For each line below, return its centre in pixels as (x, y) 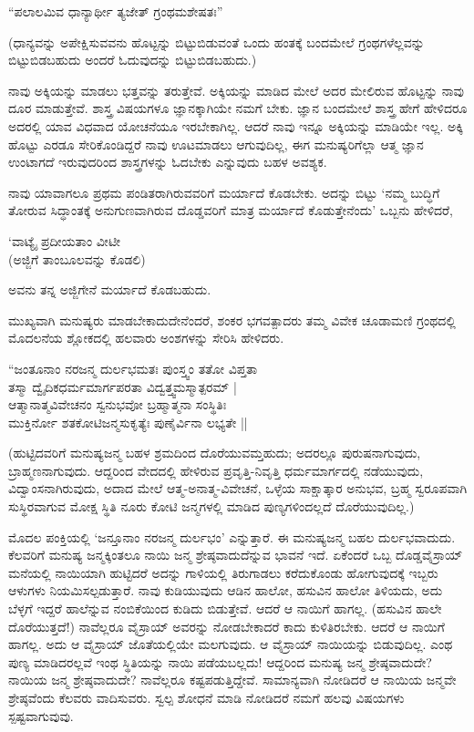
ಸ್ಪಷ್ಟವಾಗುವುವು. (41, 715)
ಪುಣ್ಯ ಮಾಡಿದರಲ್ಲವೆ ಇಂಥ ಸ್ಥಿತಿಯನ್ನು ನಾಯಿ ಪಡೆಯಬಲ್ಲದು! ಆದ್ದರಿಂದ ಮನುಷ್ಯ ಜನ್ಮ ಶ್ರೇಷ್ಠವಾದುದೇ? (220, 661)
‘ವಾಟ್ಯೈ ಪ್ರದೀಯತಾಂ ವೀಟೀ (65, 240)
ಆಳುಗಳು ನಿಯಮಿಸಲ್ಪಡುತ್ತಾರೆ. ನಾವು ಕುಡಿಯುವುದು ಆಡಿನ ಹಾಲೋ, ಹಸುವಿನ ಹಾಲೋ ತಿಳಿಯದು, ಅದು (226, 590)
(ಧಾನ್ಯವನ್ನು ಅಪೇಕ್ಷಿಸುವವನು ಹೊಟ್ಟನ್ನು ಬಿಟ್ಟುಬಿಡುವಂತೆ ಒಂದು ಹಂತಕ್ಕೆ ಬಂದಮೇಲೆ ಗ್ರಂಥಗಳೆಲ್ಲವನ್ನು (216, 41)
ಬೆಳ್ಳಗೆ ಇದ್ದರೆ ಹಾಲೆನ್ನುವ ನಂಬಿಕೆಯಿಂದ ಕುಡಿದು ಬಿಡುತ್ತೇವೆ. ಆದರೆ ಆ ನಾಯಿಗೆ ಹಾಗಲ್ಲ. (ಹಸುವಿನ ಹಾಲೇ (225, 608)
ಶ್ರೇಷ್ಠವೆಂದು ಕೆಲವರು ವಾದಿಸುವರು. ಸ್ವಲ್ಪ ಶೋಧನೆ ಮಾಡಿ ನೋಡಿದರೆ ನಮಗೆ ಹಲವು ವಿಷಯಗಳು (206, 697)
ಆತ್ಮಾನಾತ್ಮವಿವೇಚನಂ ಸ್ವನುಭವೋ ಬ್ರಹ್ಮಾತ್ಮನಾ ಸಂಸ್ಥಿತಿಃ (118, 404)
